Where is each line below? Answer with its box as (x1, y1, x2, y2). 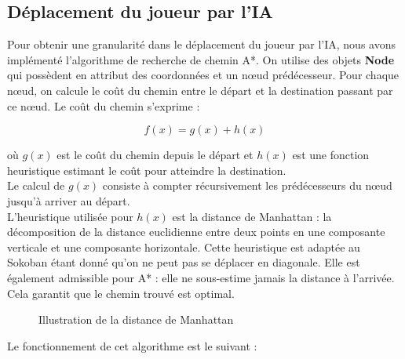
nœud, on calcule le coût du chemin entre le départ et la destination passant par (7, 82, 393, 98)
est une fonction (292, 147, 370, 163)
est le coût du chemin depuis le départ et (57, 147, 254, 163)
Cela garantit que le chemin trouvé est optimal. (7, 285, 235, 301)
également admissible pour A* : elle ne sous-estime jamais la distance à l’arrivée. (7, 269, 395, 285)
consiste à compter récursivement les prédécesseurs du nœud (102, 177, 392, 194)
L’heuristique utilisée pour (7, 208, 133, 224)
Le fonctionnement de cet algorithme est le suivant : (7, 337, 257, 354)
